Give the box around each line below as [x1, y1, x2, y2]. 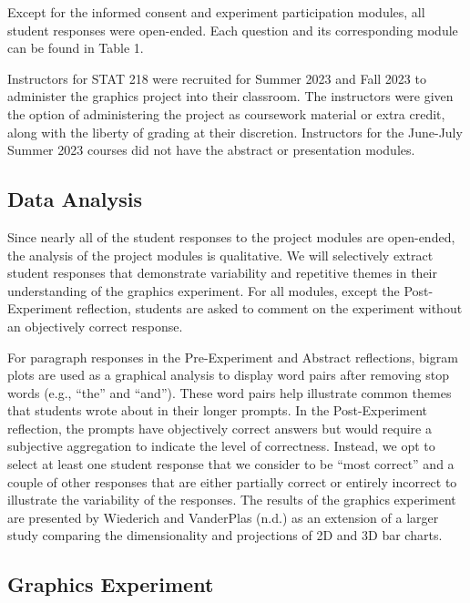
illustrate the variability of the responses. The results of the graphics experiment [7, 490, 456, 509]
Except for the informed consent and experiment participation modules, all [7, 3, 425, 21]
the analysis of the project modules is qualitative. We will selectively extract [7, 245, 434, 264]
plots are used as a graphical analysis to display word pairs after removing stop [7, 365, 450, 384]
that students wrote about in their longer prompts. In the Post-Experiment [7, 401, 427, 420]
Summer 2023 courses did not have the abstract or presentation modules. [7, 140, 415, 159]
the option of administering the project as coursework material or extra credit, [7, 104, 445, 123]
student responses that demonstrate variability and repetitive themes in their [7, 263, 437, 282]
